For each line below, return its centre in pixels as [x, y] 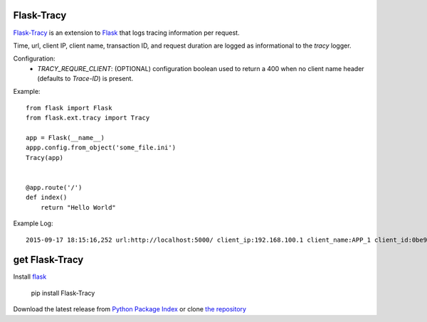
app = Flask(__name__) [65, 138]
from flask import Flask [69, 108]
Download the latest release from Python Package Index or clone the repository [130, 309]
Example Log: [33, 223]
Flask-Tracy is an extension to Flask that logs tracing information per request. [126, 33]
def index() [47, 198]
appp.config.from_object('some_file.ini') [101, 148]
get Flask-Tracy [48, 260]
